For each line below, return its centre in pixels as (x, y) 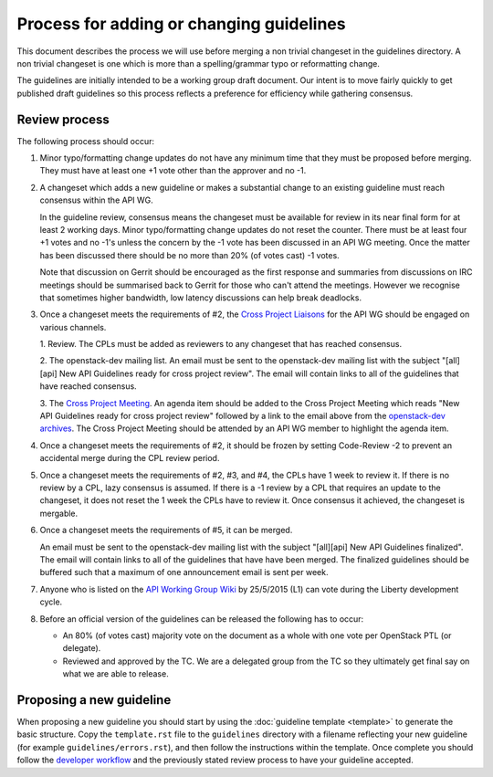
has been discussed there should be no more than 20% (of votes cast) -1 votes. (189, 255)
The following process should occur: (86, 141)
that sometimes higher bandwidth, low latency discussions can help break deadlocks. (201, 298)
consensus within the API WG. (97, 200)
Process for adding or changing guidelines (181, 24)
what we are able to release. (115, 674)
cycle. (51, 602)
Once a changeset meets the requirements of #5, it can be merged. (166, 530)
